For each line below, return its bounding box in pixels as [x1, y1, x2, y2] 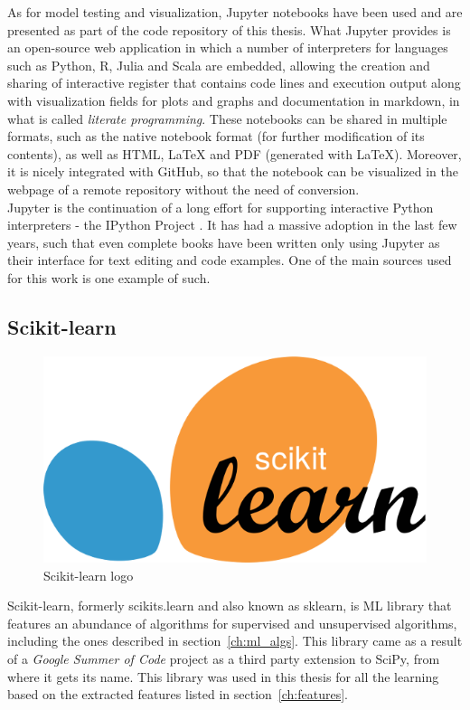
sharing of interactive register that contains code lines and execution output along [7, 73, 461, 92]
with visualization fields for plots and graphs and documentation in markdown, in [7, 90, 460, 109]
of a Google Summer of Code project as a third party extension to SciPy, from [7, 649, 440, 668]
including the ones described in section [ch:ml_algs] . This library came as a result [7, 631, 463, 650]
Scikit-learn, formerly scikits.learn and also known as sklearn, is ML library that [7, 596, 452, 615]
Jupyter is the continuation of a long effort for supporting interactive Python [7, 197, 434, 216]
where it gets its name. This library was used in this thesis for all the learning [7, 667, 439, 686]
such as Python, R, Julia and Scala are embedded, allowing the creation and [7, 55, 430, 74]
